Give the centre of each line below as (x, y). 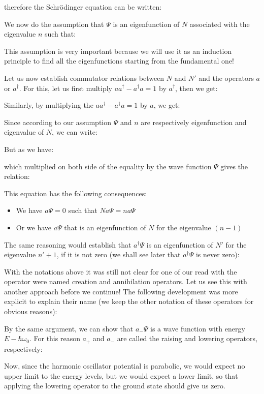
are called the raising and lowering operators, (187, 338)
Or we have (34, 227)
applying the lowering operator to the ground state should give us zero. (115, 386)
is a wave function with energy (198, 328)
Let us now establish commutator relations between (84, 78)
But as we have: (29, 149)
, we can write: (75, 132)
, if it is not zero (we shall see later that (119, 254)
